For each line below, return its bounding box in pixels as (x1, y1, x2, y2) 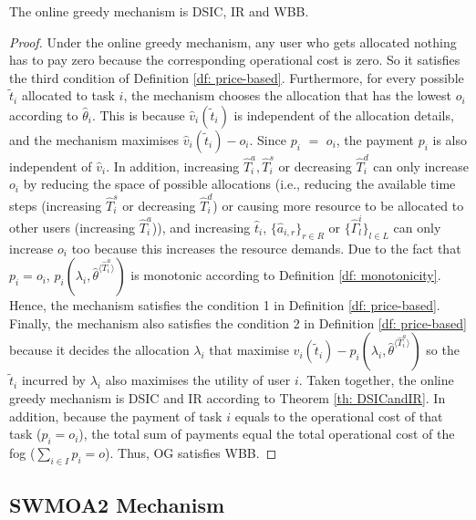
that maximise (209, 340, 289, 359)
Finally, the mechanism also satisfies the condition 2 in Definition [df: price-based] (9, 313, 467, 332)
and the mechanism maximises (9, 130, 180, 149)
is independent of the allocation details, (233, 105, 454, 124)
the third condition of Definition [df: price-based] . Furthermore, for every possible (9, 68, 464, 87)
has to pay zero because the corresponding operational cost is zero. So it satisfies (9, 50, 460, 69)
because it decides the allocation (9, 340, 190, 359)
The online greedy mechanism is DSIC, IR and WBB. (9, 2, 309, 20)
